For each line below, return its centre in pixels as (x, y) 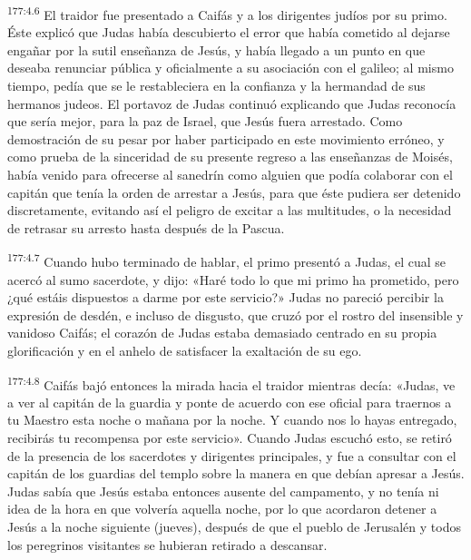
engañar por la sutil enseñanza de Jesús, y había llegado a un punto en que (216, 49)
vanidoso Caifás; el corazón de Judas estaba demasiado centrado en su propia (222, 333)
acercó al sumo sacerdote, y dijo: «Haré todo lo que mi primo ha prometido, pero (233, 279)
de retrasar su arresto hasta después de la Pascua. (146, 227)
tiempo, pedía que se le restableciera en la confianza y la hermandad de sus (216, 86)
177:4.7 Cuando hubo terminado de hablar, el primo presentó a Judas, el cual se (227, 260)
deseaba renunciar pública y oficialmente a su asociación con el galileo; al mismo (231, 68)
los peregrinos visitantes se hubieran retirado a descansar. (167, 544)
